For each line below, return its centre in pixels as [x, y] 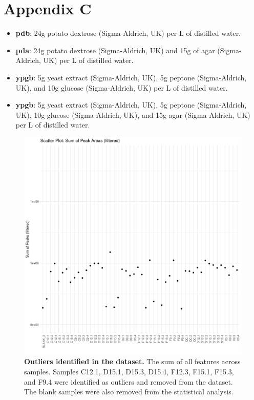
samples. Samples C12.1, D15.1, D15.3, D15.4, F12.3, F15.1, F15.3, [129, 372]
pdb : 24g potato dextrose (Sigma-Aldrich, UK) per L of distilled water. [128, 33]
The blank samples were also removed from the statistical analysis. [129, 392]
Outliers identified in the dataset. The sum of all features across [132, 361]
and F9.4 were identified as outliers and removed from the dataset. [129, 381]
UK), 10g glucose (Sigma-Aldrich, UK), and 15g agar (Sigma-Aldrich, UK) [133, 114]
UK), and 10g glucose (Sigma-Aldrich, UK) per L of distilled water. [122, 87]
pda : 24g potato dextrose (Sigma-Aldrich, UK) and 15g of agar [115, 50]
